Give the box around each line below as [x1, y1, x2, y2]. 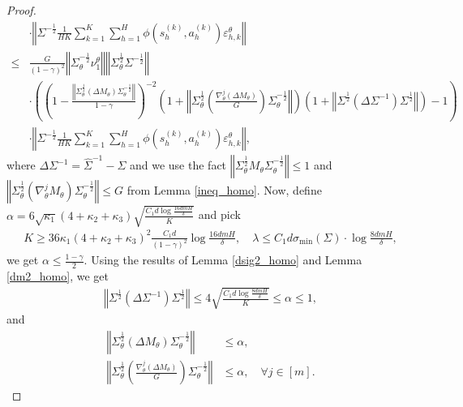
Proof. [6, 2, 36, 18]
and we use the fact [129, 156, 227, 174]
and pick [198, 206, 241, 223]
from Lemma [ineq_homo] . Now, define [126, 182, 322, 199]
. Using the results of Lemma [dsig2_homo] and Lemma [84, 251, 362, 268]
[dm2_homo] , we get [6, 268, 109, 285]
